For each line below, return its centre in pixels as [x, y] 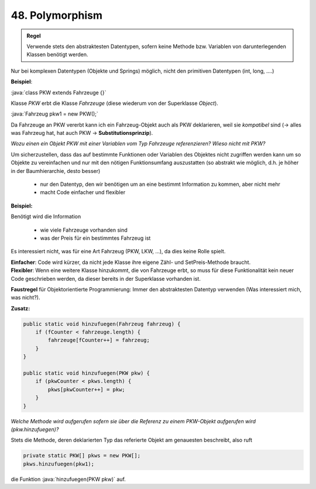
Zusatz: [20, 308]
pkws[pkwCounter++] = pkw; [86, 389]
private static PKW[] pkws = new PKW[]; [82, 456]
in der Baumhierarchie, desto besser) [56, 171]
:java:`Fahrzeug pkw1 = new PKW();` [55, 114]
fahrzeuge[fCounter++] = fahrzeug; [99, 340]
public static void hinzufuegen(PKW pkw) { [87, 373]
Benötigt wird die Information [46, 216]
